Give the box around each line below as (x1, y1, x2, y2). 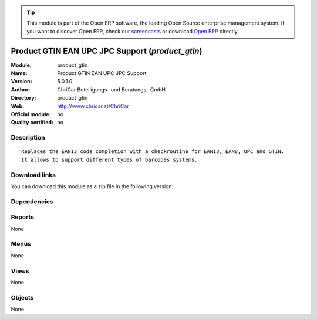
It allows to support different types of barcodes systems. (21, 156, 198, 163)
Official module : (11, 111, 51, 118)
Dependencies (11, 197, 54, 205)
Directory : (11, 94, 36, 101)
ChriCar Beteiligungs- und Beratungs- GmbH (57, 86, 166, 93)
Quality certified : (11, 119, 54, 126)
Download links (11, 171, 56, 179)
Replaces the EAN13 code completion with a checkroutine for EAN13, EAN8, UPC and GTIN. (21, 148, 285, 155)
